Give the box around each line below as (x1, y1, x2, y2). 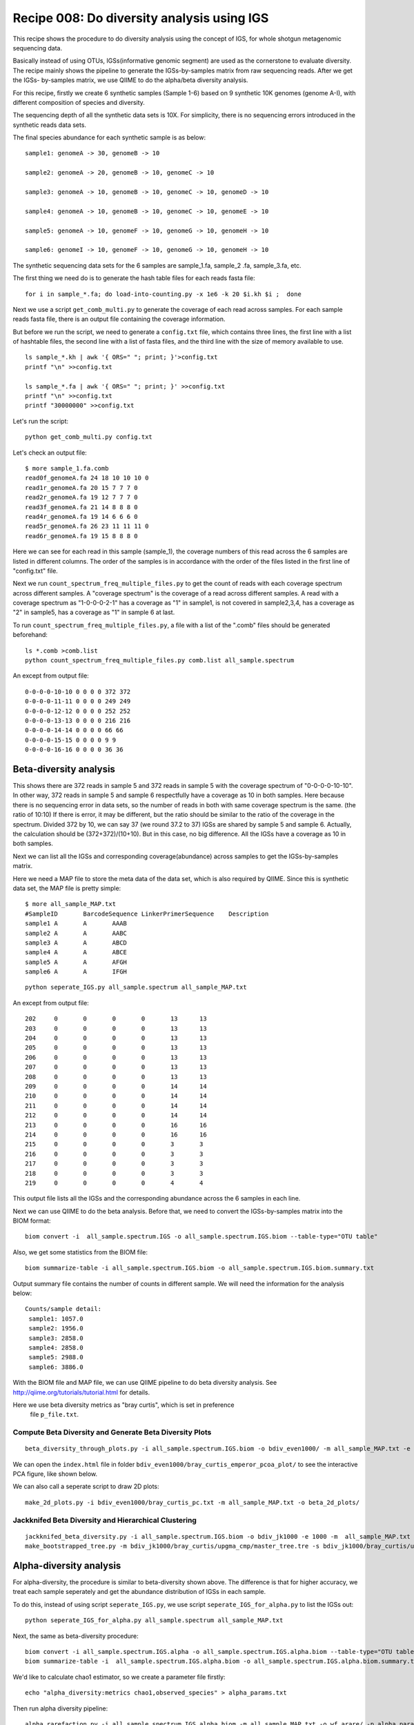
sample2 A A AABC (25, 929, 128, 937)
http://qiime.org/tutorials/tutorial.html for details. (12, 1388, 150, 1397)
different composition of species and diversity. (12, 98, 145, 106)
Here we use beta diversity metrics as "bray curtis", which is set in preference (12, 1401, 235, 1409)
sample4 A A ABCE (25, 949, 128, 956)
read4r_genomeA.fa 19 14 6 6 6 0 (25, 513, 138, 520)
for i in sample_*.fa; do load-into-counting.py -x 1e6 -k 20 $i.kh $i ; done (25, 290, 302, 298)
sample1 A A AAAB (25, 920, 128, 927)
